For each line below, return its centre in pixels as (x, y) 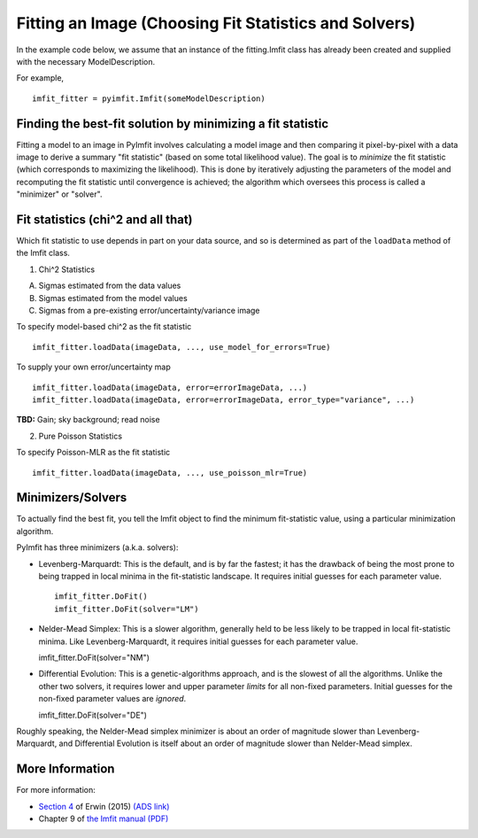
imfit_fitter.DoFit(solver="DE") (93, 715)
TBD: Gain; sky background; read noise (88, 420)
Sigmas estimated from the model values (113, 298)
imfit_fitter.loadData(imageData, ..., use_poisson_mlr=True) (170, 473)
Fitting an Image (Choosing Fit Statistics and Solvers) (216, 23)
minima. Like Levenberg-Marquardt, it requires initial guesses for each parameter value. (198, 641)
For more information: (56, 790)
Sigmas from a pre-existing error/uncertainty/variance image (149, 311)
